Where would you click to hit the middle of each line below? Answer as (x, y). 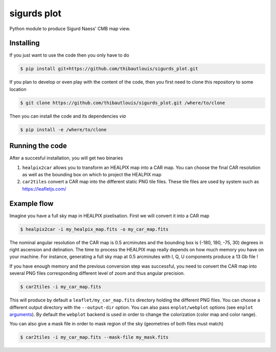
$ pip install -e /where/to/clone (63, 130)
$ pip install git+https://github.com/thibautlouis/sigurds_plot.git (109, 69)
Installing (25, 43)
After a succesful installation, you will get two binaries (66, 158)
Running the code (38, 146)
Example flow (31, 204)
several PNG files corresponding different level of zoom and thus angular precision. (97, 273)
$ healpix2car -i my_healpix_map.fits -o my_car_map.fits (94, 229)
